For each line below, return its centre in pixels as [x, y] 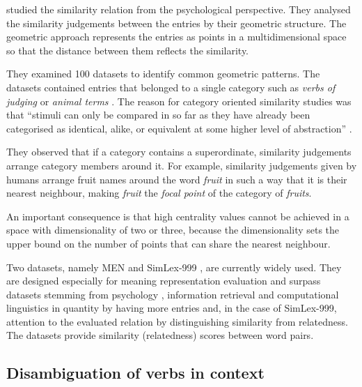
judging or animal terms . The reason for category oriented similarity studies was [179, 101]
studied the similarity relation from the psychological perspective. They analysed [179, 9]
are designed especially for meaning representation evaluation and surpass [164, 281]
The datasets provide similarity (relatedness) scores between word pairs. [160, 335]
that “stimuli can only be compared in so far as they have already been [158, 115]
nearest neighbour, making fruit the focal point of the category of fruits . [159, 193]
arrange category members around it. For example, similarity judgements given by [182, 165]
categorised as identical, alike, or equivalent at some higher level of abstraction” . [179, 128]
